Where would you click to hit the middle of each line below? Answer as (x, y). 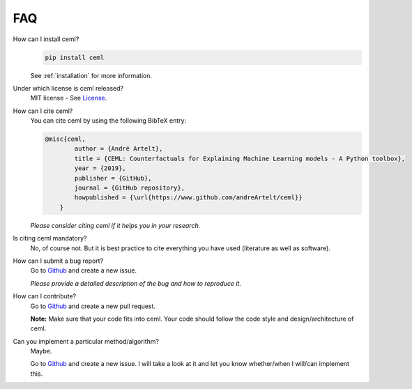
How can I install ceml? (46, 39)
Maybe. (41, 351)
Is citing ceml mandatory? (50, 238)
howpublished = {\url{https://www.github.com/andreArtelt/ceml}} (188, 198)
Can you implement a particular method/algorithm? (86, 341)
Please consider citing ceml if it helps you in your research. (115, 225)
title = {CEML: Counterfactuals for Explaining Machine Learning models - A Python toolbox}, (240, 158)
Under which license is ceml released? (68, 88)
